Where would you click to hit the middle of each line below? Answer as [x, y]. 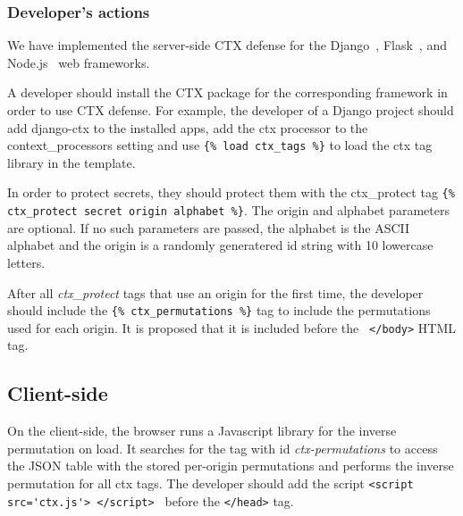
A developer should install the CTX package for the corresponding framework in [227, 92]
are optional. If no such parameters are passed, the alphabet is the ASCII [209, 227]
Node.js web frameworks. [79, 62]
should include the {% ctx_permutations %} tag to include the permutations [219, 310]
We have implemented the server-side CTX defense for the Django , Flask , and [227, 45]
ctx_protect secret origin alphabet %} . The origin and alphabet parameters [228, 210]
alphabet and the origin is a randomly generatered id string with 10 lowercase [220, 245]
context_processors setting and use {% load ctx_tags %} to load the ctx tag [220, 145]
